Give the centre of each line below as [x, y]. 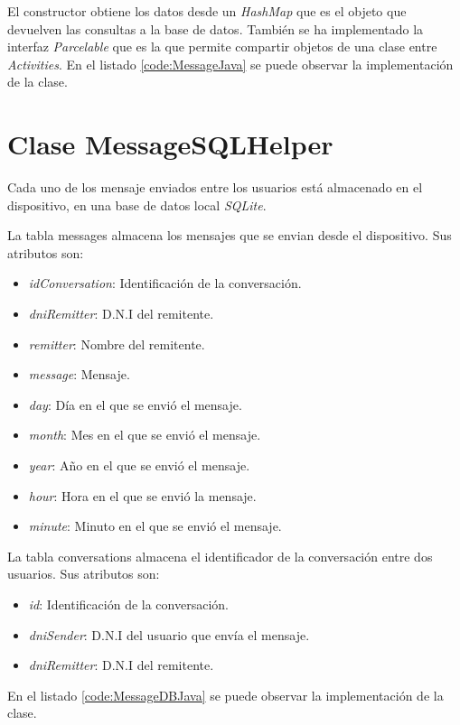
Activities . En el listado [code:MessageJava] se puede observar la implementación [230, 64]
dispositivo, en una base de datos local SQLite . [137, 204]
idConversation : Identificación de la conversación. [165, 283]
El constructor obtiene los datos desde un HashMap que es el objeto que [207, 11]
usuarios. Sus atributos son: [84, 574]
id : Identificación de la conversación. [128, 604]
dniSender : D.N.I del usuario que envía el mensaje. [169, 634]
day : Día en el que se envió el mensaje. [135, 404]
